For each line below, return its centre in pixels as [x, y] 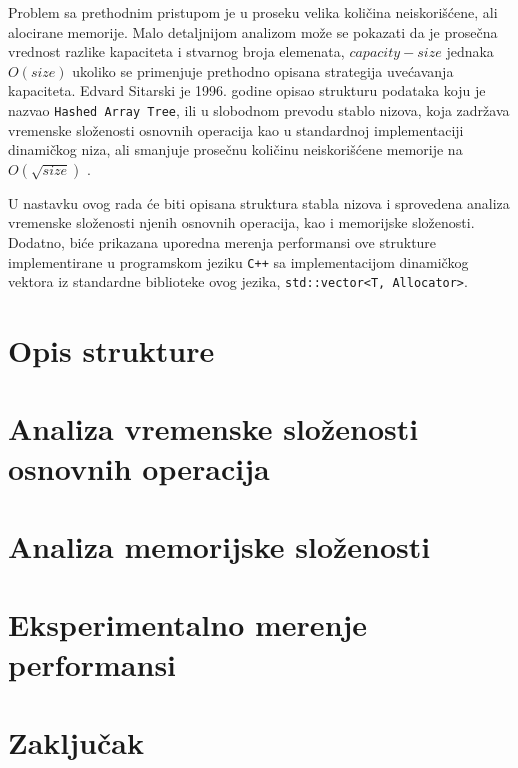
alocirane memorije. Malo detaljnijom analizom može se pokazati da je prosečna [253, 31]
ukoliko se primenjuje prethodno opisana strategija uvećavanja [263, 70]
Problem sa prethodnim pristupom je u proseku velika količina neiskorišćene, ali [253, 12]
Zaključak [76, 741]
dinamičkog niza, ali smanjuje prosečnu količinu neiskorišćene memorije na [235, 149]
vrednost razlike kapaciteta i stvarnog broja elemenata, [176, 51]
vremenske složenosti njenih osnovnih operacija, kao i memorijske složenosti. [241, 222]
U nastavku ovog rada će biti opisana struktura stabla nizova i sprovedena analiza [259, 202]
